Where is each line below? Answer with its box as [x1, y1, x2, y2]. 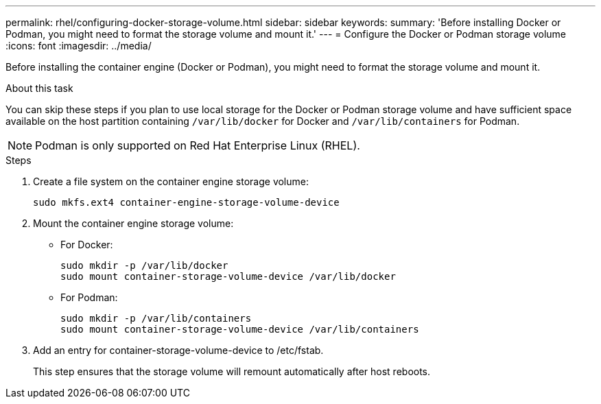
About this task [5, 82, 73, 94]
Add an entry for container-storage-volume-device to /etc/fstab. [33, 344, 324, 356]
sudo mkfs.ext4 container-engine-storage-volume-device [33, 197, 340, 208]
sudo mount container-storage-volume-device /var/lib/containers [60, 324, 419, 335]
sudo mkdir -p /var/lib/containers [60, 313, 252, 324]
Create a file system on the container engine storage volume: [33, 176, 309, 187]
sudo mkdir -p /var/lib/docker [60, 260, 228, 271]
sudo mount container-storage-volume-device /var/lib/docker [60, 271, 396, 282]
